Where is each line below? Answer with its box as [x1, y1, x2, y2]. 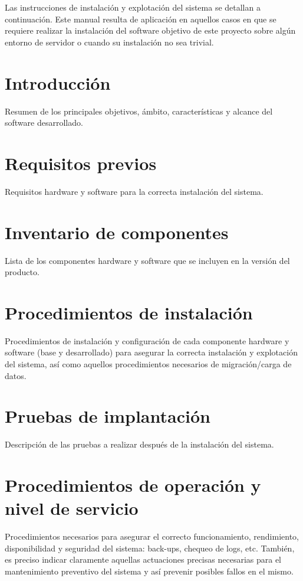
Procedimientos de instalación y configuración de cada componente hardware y [5, 334, 289, 347]
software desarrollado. [5, 116, 83, 129]
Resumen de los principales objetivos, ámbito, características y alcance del [5, 105, 273, 117]
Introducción [5, 70, 111, 94]
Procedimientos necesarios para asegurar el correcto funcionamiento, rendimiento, [5, 530, 299, 543]
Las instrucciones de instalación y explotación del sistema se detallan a [5, 1, 261, 13]
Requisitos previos [5, 151, 157, 175]
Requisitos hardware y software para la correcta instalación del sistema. [5, 185, 264, 197]
